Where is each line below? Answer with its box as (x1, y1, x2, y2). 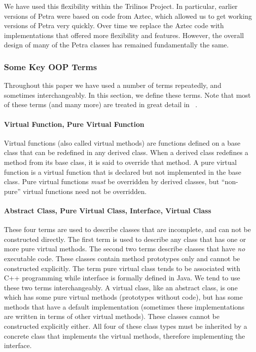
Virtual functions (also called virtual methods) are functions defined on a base (4, 137, 241, 148)
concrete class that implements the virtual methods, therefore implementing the (4, 330, 245, 341)
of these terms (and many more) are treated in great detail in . (4, 99, 197, 110)
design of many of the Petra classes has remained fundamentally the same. (4, 39, 229, 50)
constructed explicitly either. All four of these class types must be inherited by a (4, 321, 247, 331)
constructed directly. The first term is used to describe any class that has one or (4, 234, 246, 244)
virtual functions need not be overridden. (23, 186, 147, 196)
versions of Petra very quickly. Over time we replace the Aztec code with (4, 20, 224, 31)
